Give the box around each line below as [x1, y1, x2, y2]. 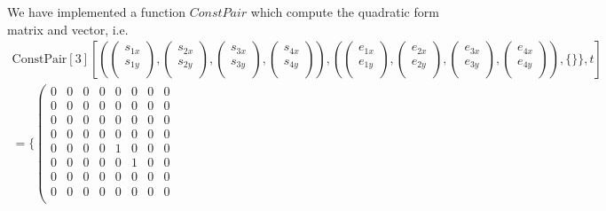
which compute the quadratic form [250, 3, 439, 20]
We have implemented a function [7, 3, 186, 20]
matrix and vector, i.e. [7, 20, 129, 38]
